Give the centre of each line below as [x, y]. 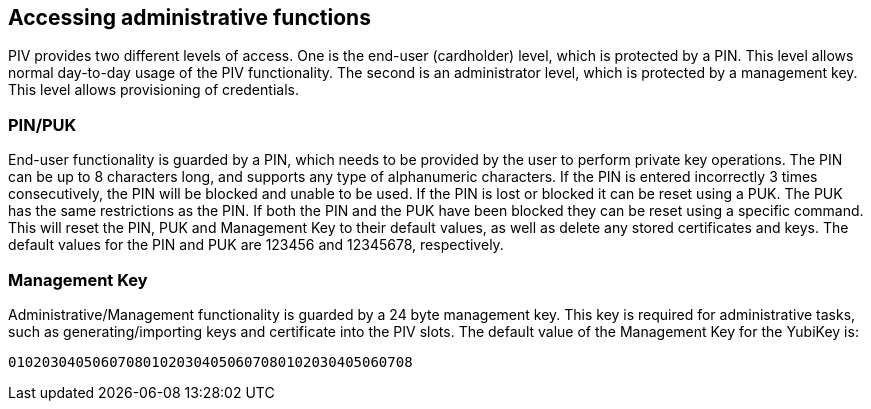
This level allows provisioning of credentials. [153, 90]
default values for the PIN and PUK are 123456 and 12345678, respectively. [256, 245]
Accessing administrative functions [189, 17]
